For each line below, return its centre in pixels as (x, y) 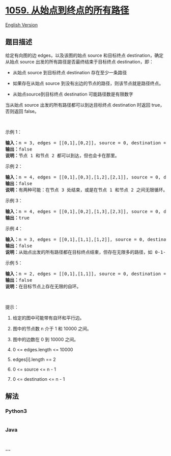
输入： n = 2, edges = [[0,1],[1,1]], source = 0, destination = (86, 273)
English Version (22, 25)
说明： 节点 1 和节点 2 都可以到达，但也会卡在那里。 (62, 155)
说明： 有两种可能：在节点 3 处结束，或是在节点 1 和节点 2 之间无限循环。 (87, 190)
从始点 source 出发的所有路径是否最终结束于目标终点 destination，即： (79, 62)
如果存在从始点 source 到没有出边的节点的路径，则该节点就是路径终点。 (88, 83)
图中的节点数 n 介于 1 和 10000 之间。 (52, 328)
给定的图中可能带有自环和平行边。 (48, 318)
